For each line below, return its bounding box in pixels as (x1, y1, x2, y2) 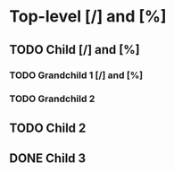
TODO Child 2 (9, 120, 87, 135)
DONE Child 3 (9, 150, 87, 167)
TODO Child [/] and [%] (9, 42, 140, 57)
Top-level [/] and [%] (9, 6, 167, 27)
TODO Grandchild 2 (9, 92, 95, 105)
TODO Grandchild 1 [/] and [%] (9, 69, 144, 82)
